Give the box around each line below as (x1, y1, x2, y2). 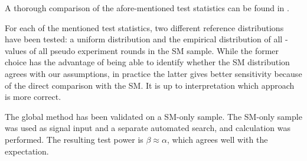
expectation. (5, 145, 49, 157)
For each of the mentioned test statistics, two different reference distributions (5, 21, 284, 33)
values (5, 44, 27, 56)
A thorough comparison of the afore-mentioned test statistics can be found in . (5, 2, 289, 14)
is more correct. (5, 90, 61, 103)
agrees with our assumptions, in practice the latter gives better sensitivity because (5, 67, 302, 79)
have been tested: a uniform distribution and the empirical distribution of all (5, 33, 283, 45)
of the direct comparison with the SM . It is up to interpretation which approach (5, 79, 295, 91)
